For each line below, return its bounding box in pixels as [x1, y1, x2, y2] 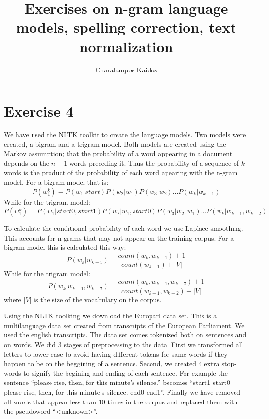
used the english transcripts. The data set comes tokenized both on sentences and [4, 330, 247, 340]
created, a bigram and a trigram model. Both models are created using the [4, 139, 226, 149]
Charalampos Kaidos [95, 64, 157, 74]
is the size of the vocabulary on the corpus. [34, 294, 162, 304]
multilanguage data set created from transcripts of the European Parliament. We [4, 320, 245, 330]
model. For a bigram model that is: [4, 177, 109, 187]
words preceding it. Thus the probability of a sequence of [69, 157, 239, 168]
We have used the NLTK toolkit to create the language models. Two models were [4, 129, 246, 140]
